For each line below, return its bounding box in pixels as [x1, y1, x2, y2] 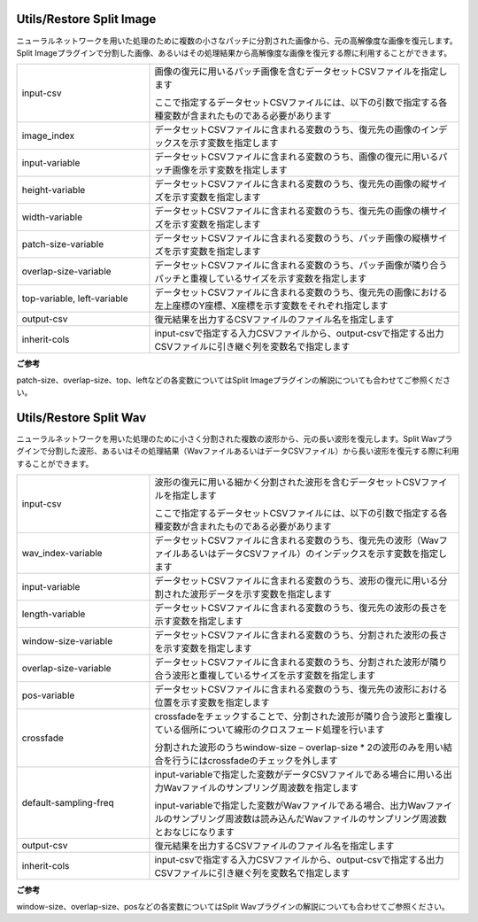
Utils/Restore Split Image [16, 12, 157, 27]
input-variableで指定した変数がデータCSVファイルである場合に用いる [154, 769, 444, 781]
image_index [21, 129, 75, 142]
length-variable [21, 608, 86, 620]
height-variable [21, 184, 86, 197]
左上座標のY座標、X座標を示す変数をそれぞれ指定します [154, 299, 389, 312]
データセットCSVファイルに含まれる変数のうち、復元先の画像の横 [154, 205, 430, 217]
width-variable [21, 211, 83, 223]
